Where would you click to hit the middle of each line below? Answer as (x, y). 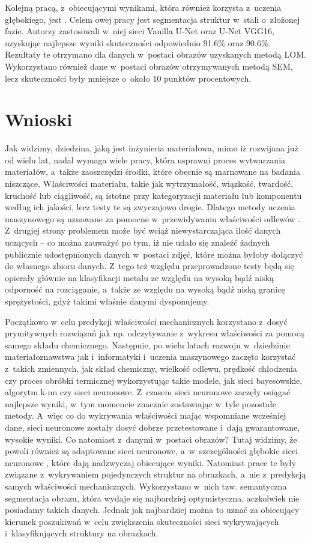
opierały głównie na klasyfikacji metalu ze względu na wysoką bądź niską (139, 277)
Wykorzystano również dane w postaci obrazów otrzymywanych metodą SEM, (149, 66)
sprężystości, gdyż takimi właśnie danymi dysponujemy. (107, 301)
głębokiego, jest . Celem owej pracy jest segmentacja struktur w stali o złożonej (152, 19)
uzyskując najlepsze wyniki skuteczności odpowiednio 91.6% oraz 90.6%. (138, 42)
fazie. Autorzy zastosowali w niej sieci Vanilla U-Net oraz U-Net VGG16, (140, 31)
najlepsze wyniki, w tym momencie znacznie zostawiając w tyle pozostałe (141, 403)
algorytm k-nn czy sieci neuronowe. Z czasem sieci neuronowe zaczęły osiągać (148, 392)
